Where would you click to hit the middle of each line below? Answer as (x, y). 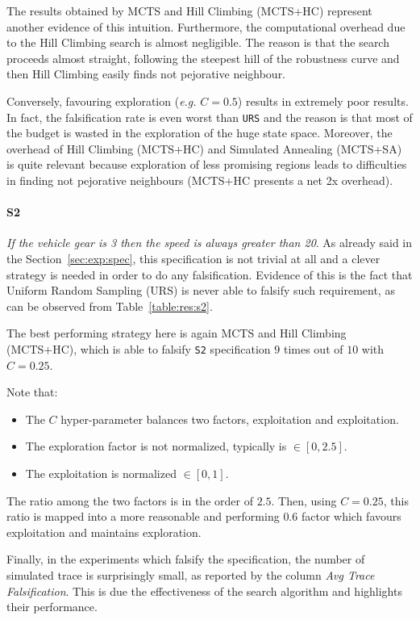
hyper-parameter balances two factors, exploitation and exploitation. (230, 419)
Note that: (32, 392)
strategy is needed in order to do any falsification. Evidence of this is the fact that (210, 274)
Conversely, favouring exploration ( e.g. (102, 101)
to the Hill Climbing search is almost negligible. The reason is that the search (198, 42)
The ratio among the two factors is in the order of (130, 500)
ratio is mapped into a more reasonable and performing (143, 516)
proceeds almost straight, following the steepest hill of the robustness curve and (203, 58)
